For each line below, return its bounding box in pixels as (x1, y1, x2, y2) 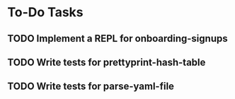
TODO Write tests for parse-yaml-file (7, 81, 175, 93)
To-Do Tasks (7, 4, 84, 21)
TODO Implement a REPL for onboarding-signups (7, 33, 228, 45)
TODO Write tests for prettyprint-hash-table (7, 56, 206, 68)
